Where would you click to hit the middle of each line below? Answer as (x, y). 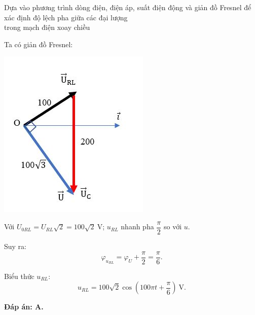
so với (173, 226)
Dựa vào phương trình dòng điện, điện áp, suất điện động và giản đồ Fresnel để (128, 7)
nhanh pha (137, 226)
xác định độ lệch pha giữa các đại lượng (66, 17)
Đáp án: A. (24, 307)
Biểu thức (19, 276)
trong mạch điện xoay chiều (47, 27)
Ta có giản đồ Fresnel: (39, 44)
